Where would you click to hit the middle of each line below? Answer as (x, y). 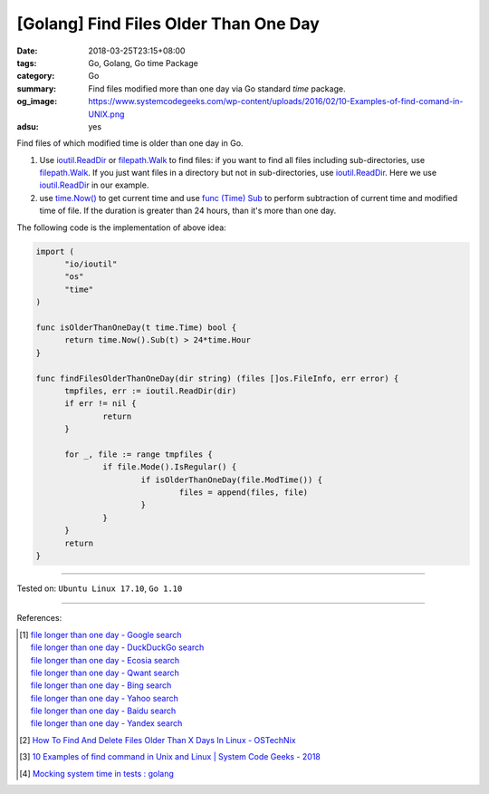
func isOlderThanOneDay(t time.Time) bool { (136, 327)
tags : (27, 63)
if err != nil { (101, 404)
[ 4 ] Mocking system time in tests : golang (96, 773)
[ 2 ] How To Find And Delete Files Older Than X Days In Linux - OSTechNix (158, 740)
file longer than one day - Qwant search (105, 673)
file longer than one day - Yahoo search (104, 698)
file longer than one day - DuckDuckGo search (117, 647)
